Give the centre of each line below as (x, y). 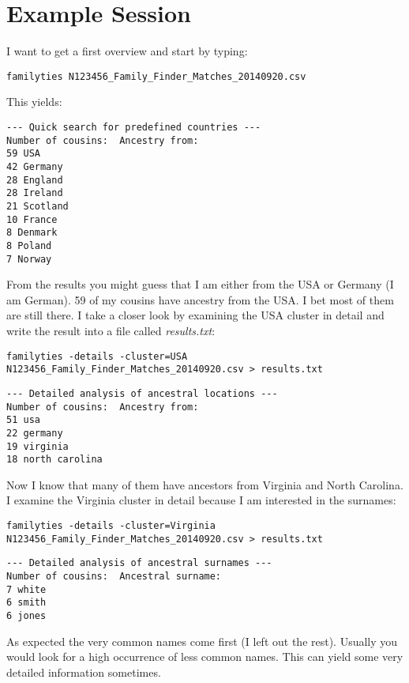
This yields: (34, 102)
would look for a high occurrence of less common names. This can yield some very (205, 657)
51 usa (23, 420)
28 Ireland (35, 193)
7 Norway (29, 259)
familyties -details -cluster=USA (97, 356)
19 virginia (38, 446)
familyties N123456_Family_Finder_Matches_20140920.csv (156, 76)
